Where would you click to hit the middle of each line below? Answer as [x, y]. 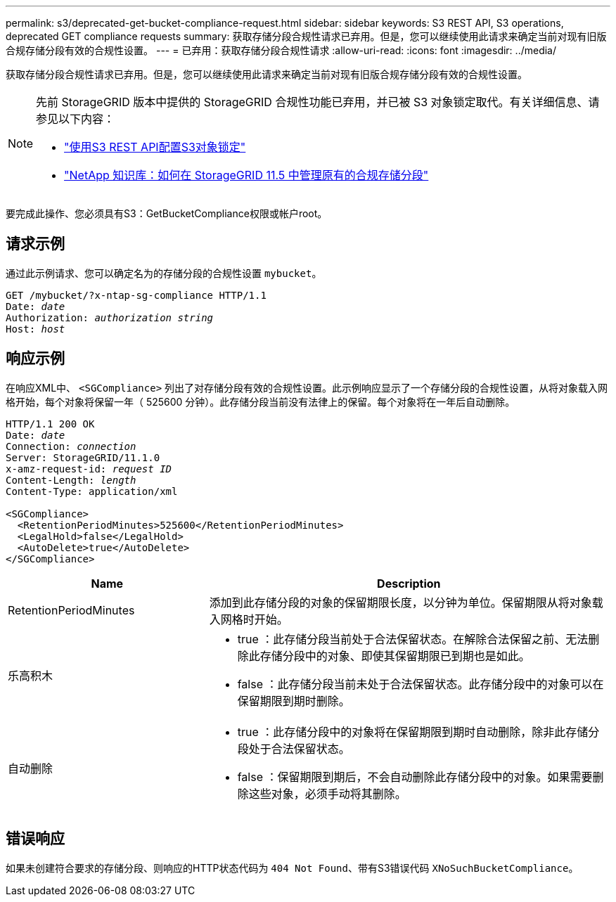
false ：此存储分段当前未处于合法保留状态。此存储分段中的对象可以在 [421, 684]
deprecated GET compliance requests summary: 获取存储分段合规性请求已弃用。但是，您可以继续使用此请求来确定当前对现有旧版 [306, 36]
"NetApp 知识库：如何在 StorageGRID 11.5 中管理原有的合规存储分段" [246, 175]
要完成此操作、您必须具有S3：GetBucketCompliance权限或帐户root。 [167, 213]
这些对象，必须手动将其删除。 [327, 793]
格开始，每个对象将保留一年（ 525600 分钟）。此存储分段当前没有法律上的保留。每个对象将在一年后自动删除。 [261, 401]
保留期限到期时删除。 [294, 701]
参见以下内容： [76, 119]
